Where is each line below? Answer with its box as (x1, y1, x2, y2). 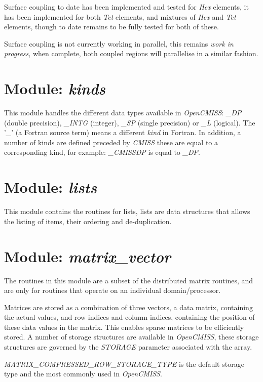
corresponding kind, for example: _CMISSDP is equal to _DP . (4, 147, 200, 157)
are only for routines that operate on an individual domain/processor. (4, 285, 221, 295)
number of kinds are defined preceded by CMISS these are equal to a (4, 137, 218, 147)
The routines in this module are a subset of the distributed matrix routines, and (4, 275, 253, 285)
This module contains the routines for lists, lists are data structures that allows (4, 206, 250, 217)
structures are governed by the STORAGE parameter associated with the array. (4, 342, 252, 352)
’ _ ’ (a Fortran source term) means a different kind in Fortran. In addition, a (4, 127, 241, 138)
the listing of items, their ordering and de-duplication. (4, 216, 172, 226)
